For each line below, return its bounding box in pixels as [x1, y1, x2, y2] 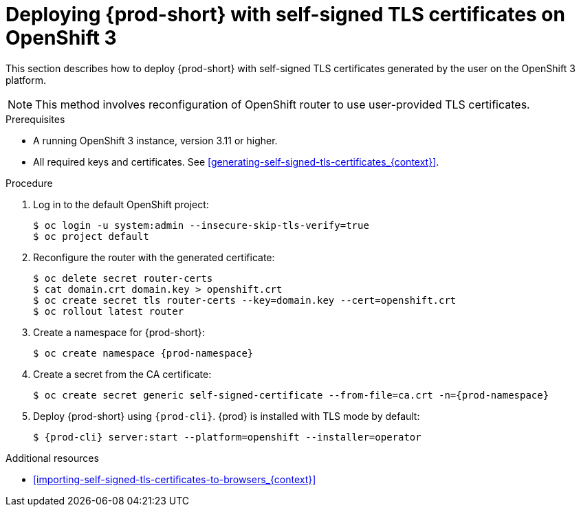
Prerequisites [6, 113, 65, 125]
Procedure [6, 177, 53, 189]
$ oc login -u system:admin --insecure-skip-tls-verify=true [33, 219, 369, 231]
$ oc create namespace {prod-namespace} [33, 347, 254, 359]
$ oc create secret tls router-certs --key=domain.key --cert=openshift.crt [33, 294, 457, 306]
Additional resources [6, 452, 99, 464]
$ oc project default [33, 230, 149, 242]
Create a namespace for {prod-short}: [33, 326, 205, 338]
